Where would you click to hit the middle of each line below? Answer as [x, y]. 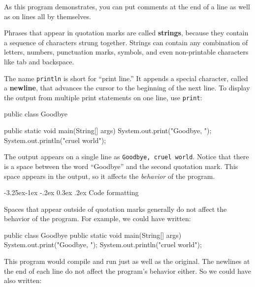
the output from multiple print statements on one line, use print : [103, 97]
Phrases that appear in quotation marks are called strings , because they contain [126, 33]
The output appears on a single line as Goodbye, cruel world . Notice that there [127, 157]
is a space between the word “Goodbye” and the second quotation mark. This [121, 166]
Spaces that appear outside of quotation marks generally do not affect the [115, 209]
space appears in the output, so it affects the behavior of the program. [110, 176]
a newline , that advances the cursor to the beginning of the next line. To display [127, 88]
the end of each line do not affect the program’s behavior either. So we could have [127, 271]
